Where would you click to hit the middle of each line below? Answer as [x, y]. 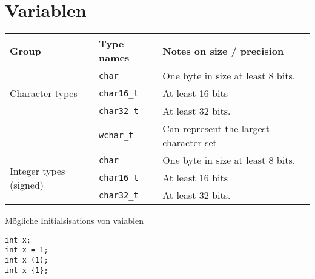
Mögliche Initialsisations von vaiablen [74, 220]
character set [190, 143]
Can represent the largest [216, 129]
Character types [44, 93]
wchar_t [116, 136]
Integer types [38, 170]
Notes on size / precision [223, 50]
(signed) [27, 184]
